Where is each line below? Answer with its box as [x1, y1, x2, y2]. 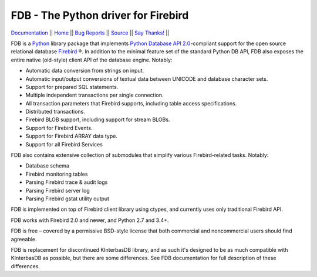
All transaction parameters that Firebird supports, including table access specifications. [25, 100, 237, 107]
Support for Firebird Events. [25, 124, 93, 131]
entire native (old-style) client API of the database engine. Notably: [11, 56, 173, 63]
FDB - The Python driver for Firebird [11, 9, 189, 22]
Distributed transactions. [25, 108, 85, 115]
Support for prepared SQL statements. [25, 83, 119, 90]
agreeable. [11, 235, 37, 242]
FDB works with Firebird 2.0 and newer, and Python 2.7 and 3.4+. [11, 217, 169, 224]
